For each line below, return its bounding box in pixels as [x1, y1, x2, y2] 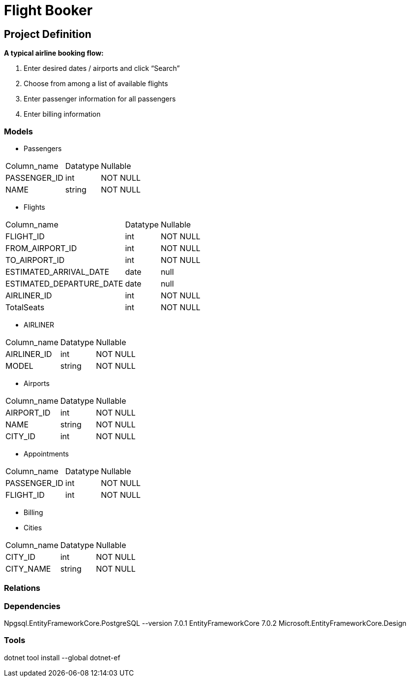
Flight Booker [4, 2, 93, 19]
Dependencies [4, 601, 61, 611]
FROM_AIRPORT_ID [5, 243, 77, 253]
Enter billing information [24, 110, 101, 119]
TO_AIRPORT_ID [5, 255, 65, 265]
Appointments [24, 449, 69, 458]
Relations [4, 583, 41, 593]
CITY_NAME [5, 563, 51, 574]
